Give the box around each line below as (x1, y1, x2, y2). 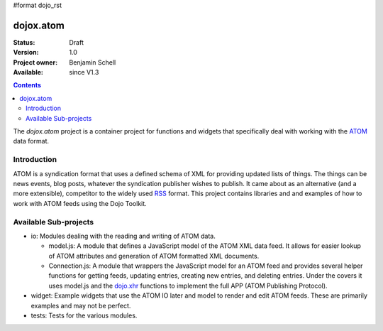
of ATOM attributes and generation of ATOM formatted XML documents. (48, 251, 260, 260)
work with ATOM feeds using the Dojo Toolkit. (13, 199, 147, 207)
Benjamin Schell (69, 58, 116, 67)
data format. (13, 137, 50, 146)
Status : (13, 38, 35, 46)
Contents (13, 81, 42, 89)
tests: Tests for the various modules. (30, 311, 138, 320)
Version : (13, 48, 39, 57)
